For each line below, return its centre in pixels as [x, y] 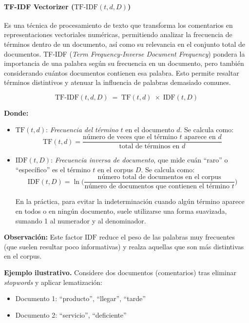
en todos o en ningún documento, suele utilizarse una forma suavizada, [121, 211]
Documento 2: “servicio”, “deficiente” [71, 314]
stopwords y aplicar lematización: [53, 282]
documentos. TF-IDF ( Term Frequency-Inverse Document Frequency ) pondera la [124, 53]
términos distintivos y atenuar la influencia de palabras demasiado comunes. [117, 82]
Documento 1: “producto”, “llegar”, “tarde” [80, 298]
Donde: [16, 112]
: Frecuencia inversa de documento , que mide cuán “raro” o [139, 160]
